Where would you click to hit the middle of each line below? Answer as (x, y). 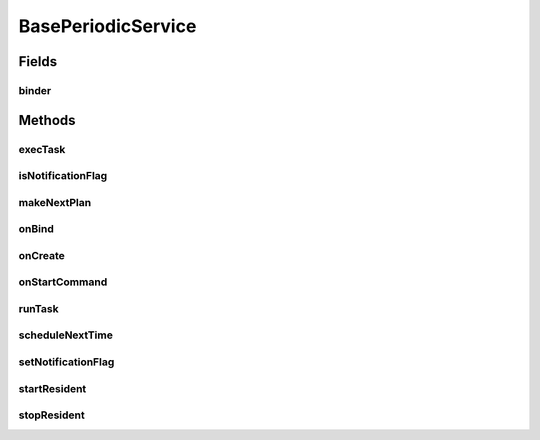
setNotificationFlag (66, 362)
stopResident (51, 415)
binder (35, 90)
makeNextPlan (55, 202)
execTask (42, 149)
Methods (47, 120)
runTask (38, 308)
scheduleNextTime (66, 335)
